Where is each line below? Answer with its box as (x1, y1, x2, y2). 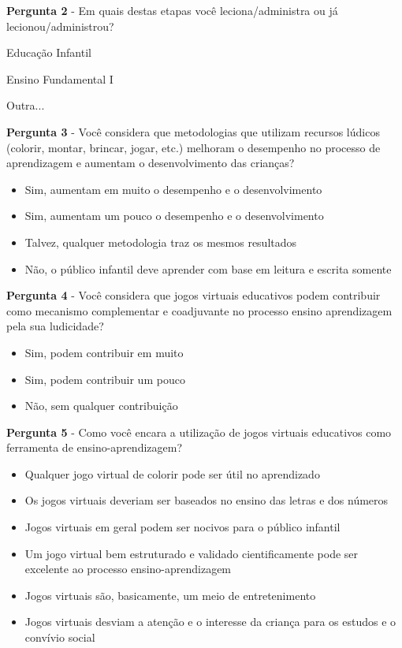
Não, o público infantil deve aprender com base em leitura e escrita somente (24, 260, 392, 277)
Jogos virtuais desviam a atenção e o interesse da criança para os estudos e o (24, 613, 396, 630)
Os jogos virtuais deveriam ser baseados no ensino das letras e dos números (24, 492, 389, 508)
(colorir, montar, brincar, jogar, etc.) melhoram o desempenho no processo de (6, 139, 381, 155)
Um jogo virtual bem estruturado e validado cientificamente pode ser (24, 545, 359, 561)
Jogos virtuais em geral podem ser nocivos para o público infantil (24, 519, 341, 535)
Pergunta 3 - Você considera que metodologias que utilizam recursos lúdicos (6, 123, 380, 140)
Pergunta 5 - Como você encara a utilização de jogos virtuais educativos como (6, 423, 392, 440)
